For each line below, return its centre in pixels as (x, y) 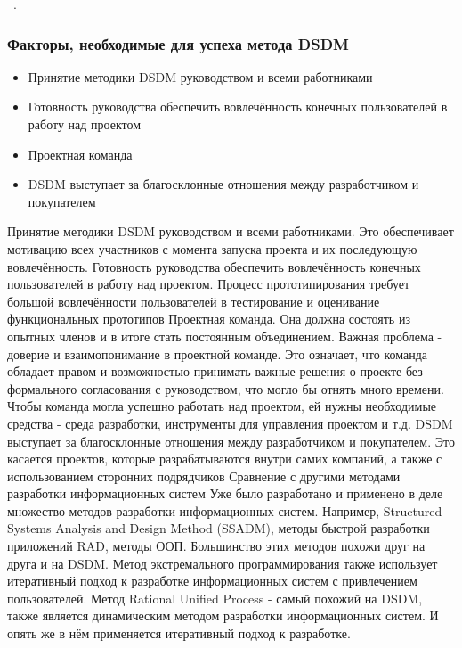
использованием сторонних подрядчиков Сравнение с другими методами (204, 476)
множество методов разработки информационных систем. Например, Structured (225, 510)
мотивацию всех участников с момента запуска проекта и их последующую (212, 248)
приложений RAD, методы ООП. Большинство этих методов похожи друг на (216, 546)
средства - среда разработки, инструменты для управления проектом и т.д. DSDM (230, 423)
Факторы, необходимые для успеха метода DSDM (178, 43)
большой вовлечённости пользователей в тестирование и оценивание (194, 301)
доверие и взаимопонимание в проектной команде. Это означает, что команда (218, 353)
